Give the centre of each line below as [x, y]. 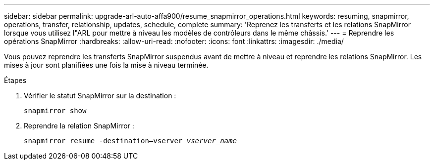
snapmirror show [55, 111]
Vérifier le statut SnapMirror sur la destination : [100, 96]
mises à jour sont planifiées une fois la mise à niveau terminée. [106, 65]
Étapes [15, 80]
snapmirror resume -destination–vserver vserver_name [130, 141]
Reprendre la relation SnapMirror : [79, 126]
